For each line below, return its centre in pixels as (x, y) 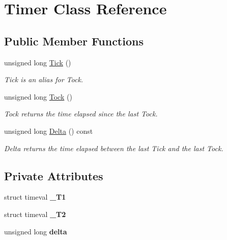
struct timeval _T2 (35, 214)
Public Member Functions (74, 41)
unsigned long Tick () (38, 62)
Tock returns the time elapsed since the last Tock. (81, 114)
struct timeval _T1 (35, 197)
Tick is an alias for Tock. (44, 79)
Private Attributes (54, 175)
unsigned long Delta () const (49, 130)
